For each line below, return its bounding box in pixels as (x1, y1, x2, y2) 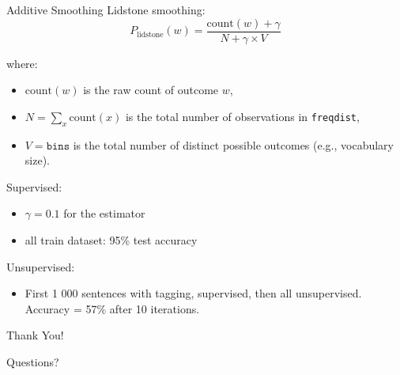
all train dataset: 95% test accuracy (25, 232, 198, 248)
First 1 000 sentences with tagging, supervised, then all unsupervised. (25, 285, 362, 301)
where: (6, 55, 38, 71)
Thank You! (6, 327, 64, 343)
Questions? (6, 353, 59, 369)
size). (25, 152, 50, 169)
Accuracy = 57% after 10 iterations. (25, 300, 200, 316)
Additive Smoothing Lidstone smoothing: (6, 2, 206, 17)
